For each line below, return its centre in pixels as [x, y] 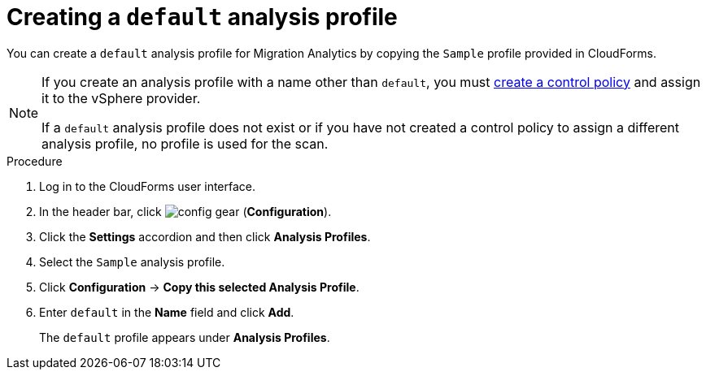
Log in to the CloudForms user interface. [148, 186]
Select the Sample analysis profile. [132, 261]
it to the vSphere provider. [121, 98]
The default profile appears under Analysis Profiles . [185, 337]
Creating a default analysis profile [202, 17]
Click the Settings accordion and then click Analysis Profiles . [205, 236]
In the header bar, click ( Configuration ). [185, 211]
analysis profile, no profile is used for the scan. [185, 143]
